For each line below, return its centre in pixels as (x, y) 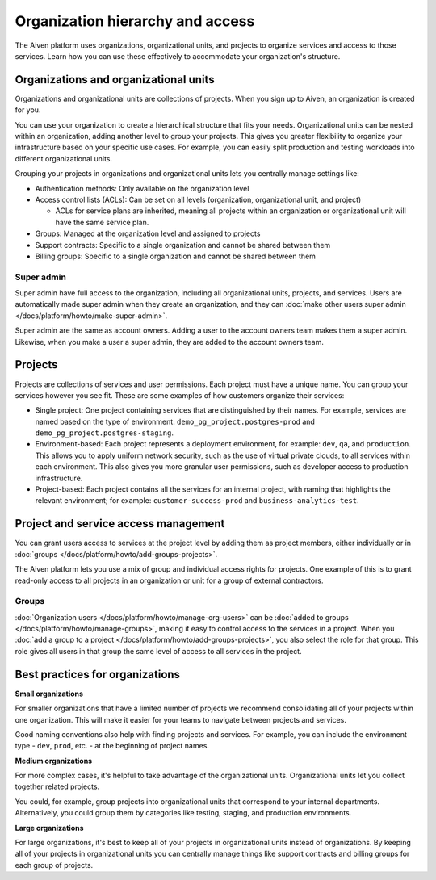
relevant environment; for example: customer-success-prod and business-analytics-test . (197, 501)
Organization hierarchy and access (135, 21)
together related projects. (57, 786)
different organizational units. (64, 158)
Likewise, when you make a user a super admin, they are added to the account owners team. (170, 342)
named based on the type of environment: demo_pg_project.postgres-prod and (175, 421)
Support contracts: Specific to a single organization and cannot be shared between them (183, 245)
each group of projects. (54, 865)
